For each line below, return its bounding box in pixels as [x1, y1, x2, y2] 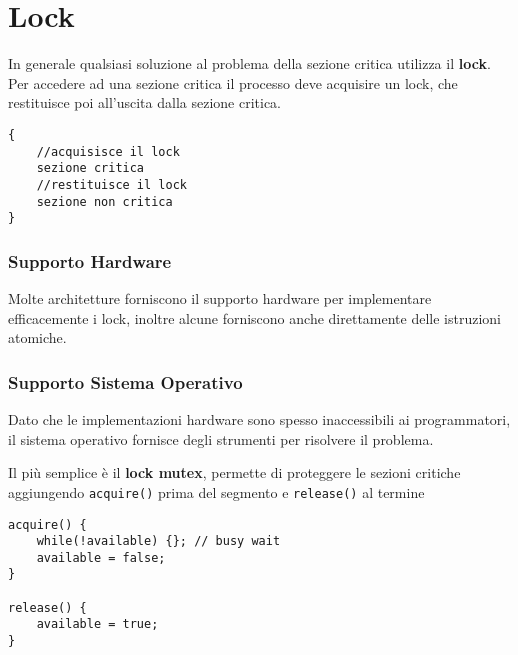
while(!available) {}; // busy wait [36, 534, 281, 549]
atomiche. [8, 327, 67, 348]
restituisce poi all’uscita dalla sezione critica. [8, 92, 281, 113]
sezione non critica [36, 194, 173, 209]
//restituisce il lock [36, 177, 187, 192]
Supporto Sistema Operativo [8, 369, 243, 394]
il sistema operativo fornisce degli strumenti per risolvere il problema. [8, 428, 434, 449]
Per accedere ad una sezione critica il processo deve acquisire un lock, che [8, 72, 458, 93]
